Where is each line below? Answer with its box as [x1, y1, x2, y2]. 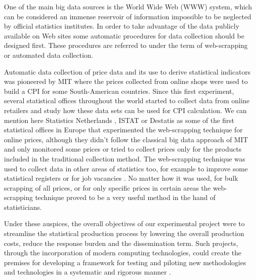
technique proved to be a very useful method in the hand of [35, 192, 216, 202]
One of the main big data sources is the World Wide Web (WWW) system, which [4, 1, 252, 11]
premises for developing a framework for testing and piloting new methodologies [4, 257, 246, 267]
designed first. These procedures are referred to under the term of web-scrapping [4, 40, 248, 50]
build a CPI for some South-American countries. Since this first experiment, [4, 85, 234, 96]
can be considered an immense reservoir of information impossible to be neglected [4, 11, 252, 21]
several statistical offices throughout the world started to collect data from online [4, 95, 250, 106]
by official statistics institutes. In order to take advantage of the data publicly [4, 21, 240, 31]
